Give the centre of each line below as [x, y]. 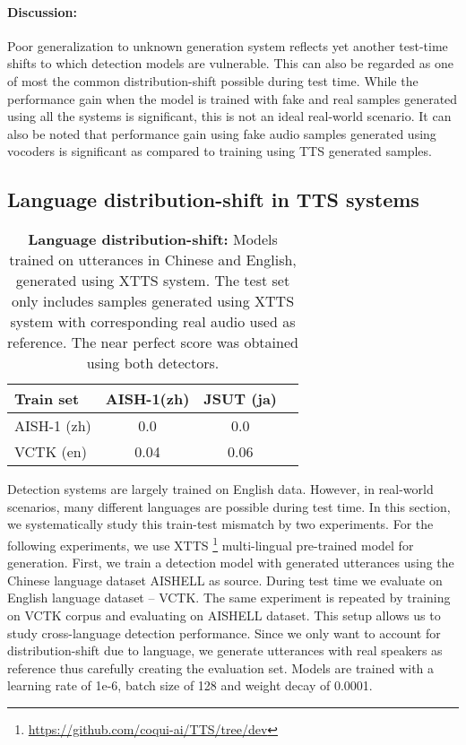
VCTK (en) [51, 452]
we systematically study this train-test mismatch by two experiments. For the [220, 524]
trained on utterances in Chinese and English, [153, 260]
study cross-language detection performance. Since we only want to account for [224, 632]
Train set [47, 399]
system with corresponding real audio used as [153, 322]
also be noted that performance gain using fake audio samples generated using [222, 133]
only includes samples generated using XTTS [153, 301]
